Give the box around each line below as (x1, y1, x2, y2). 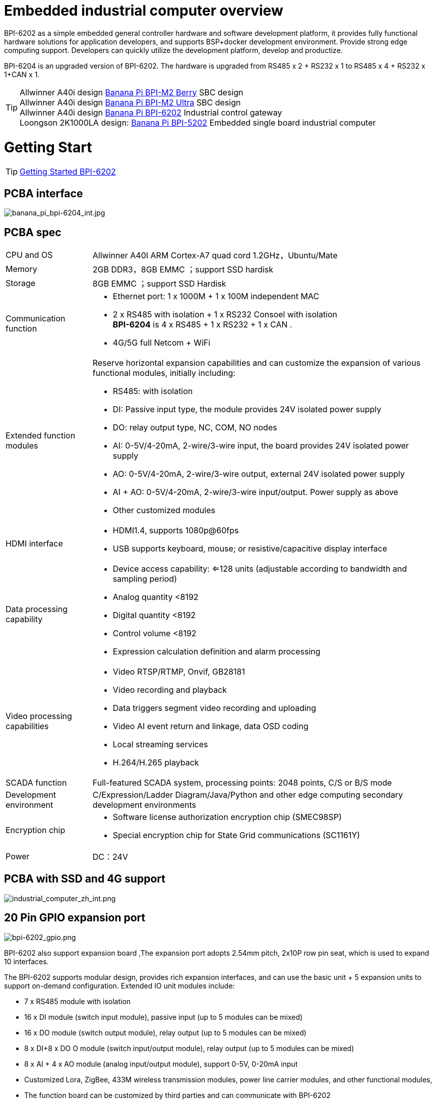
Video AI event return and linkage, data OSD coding (112, 721, 308, 731)
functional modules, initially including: (92, 367, 235, 378)
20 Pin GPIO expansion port (4, 911, 146, 924)
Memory (6, 263, 37, 274)
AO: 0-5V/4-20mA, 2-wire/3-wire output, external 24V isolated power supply (112, 468, 405, 479)
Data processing (6, 603, 68, 614)
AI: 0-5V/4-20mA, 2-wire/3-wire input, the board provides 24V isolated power (112, 440, 409, 451)
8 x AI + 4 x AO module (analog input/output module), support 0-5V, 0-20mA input (24, 1059, 298, 1068)
